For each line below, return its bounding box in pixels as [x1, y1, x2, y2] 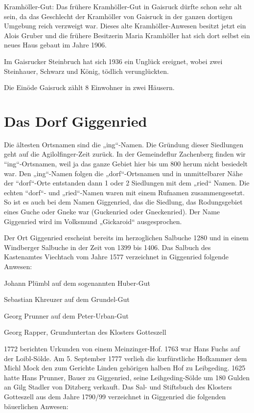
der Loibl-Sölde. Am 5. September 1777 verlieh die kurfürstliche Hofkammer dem [4, 353, 247, 363]
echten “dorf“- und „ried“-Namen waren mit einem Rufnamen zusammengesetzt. [4, 187, 245, 197]
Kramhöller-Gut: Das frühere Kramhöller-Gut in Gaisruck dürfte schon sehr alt [4, 1, 242, 11]
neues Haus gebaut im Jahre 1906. [4, 40, 107, 50]
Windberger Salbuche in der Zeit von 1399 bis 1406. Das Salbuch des [4, 242, 211, 252]
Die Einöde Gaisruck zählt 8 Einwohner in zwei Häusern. [4, 82, 175, 92]
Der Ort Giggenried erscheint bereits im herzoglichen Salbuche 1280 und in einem [4, 232, 249, 243]
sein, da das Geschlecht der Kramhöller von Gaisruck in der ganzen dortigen [4, 11, 233, 21]
